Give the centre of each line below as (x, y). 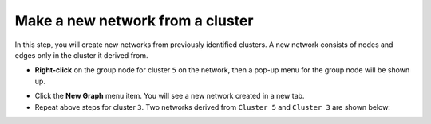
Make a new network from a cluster (134, 21)
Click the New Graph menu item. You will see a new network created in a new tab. (170, 96)
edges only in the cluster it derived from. (81, 55)
